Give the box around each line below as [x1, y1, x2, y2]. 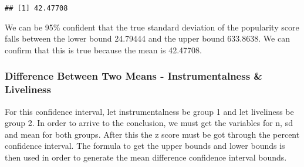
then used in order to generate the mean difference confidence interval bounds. [5, 151, 287, 163]
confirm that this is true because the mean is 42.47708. [5, 43, 202, 56]
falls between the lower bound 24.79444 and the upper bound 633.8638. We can [5, 32, 290, 45]
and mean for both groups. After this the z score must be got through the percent [5, 128, 300, 140]
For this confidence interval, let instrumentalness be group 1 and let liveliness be [5, 105, 294, 117]
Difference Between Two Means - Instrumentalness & [5, 69, 262, 83]
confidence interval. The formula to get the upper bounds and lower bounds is [5, 139, 285, 152]
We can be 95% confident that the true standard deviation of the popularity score [5, 21, 299, 33]
